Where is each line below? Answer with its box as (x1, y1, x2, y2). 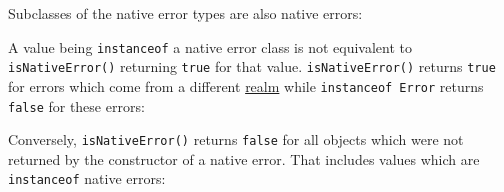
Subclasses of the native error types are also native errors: (8, 3, 363, 23)
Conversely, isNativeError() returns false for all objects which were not (8, 129, 464, 150)
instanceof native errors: (8, 168, 166, 189)
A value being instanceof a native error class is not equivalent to (8, 36, 413, 57)
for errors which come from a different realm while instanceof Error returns (8, 75, 484, 96)
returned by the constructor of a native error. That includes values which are (8, 148, 480, 169)
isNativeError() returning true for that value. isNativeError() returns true (8, 56, 496, 77)
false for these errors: (8, 95, 145, 116)
